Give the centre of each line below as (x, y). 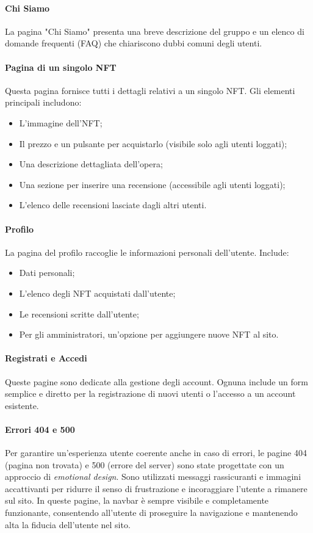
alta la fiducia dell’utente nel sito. (68, 524)
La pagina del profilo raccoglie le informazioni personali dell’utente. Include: (147, 252)
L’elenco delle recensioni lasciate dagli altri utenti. (113, 205)
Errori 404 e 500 (40, 429)
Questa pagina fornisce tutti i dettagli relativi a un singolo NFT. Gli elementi (150, 90)
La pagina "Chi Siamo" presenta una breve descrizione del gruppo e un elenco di (155, 31)
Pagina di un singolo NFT (61, 67)
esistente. (22, 405)
